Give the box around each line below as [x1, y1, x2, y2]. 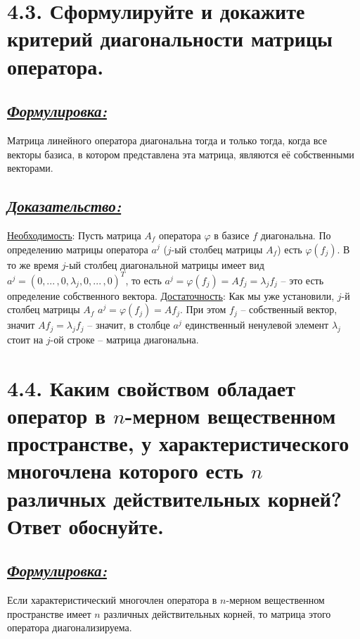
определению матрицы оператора [7, 241, 148, 256]
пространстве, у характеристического [7, 429, 349, 457]
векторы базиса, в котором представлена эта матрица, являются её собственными [7, 146, 354, 161]
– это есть [281, 272, 324, 287]
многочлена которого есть [7, 456, 244, 485]
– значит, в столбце [87, 317, 170, 332]
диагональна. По [260, 227, 331, 242]
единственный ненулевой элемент [185, 317, 329, 332]
